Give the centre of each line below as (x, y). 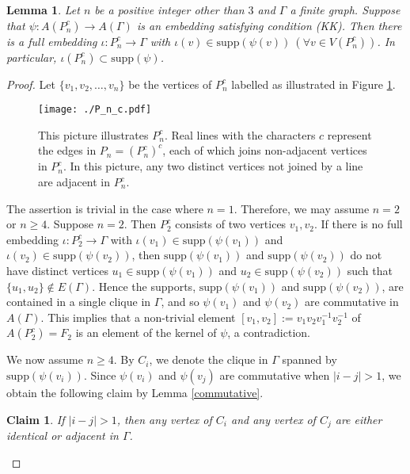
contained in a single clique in (79, 302)
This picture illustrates (93, 134)
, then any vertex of (164, 419)
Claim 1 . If (36, 419)
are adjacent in (74, 182)
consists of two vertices (231, 224)
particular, (32, 57)
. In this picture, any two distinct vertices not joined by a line (213, 166)
